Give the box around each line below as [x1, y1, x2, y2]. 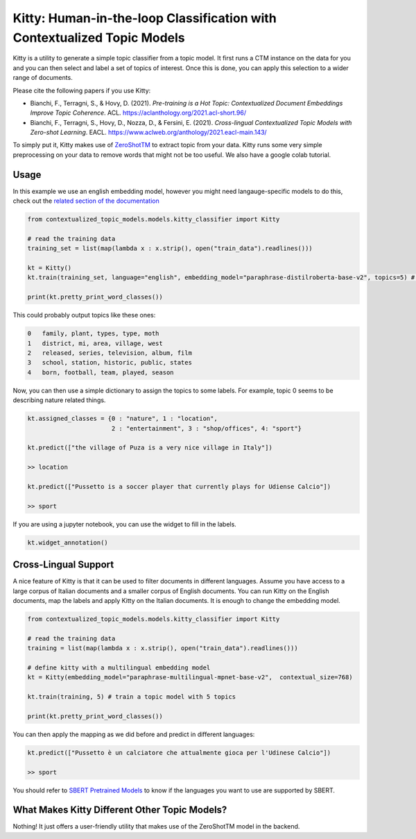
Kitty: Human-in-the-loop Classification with [12, 10, 277, 26]
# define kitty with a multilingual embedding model [27, 663, 211, 672]
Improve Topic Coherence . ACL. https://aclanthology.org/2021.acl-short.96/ [30, 108, 247, 117]
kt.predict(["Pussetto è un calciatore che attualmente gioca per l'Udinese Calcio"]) [27, 749, 331, 756]
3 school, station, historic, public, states [27, 358, 192, 367]
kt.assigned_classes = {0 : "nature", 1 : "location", [27, 415, 218, 423]
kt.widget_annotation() [27, 538, 109, 547]
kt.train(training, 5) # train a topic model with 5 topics [27, 693, 236, 701]
